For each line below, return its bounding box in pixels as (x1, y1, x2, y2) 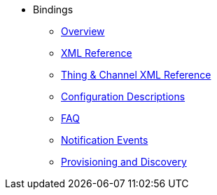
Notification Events (61, 134, 148, 146)
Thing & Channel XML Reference (61, 69, 211, 81)
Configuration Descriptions (61, 90, 185, 102)
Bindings (33, 4, 73, 15)
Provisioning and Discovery (61, 156, 187, 168)
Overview (61, 25, 105, 37)
